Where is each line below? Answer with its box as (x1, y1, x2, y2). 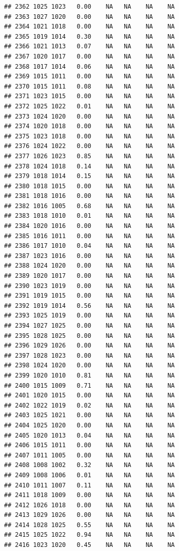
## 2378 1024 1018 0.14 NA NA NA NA (4, 162, 175, 170)
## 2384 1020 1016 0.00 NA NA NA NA (4, 222, 175, 230)
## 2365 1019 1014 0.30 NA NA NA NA (4, 33, 175, 40)
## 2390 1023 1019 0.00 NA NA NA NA (4, 282, 175, 289)
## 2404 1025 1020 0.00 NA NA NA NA (4, 421, 175, 429)
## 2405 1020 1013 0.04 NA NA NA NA (4, 431, 175, 439)
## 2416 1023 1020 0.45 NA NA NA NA (4, 541, 175, 549)
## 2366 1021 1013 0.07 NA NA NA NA (4, 43, 175, 50)
